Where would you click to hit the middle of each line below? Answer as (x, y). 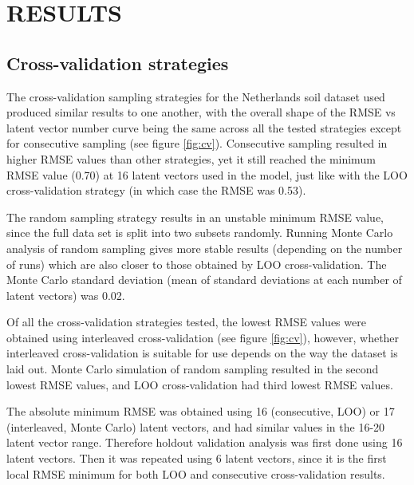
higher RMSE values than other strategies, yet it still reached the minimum (191, 158)
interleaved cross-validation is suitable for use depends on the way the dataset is (202, 353)
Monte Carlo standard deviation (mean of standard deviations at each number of (204, 280)
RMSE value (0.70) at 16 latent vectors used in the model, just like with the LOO (207, 174)
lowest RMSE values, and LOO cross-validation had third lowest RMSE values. (200, 384)
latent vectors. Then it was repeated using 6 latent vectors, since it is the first (197, 458)
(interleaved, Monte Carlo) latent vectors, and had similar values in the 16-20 (196, 426)
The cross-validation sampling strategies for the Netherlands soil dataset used (196, 96)
